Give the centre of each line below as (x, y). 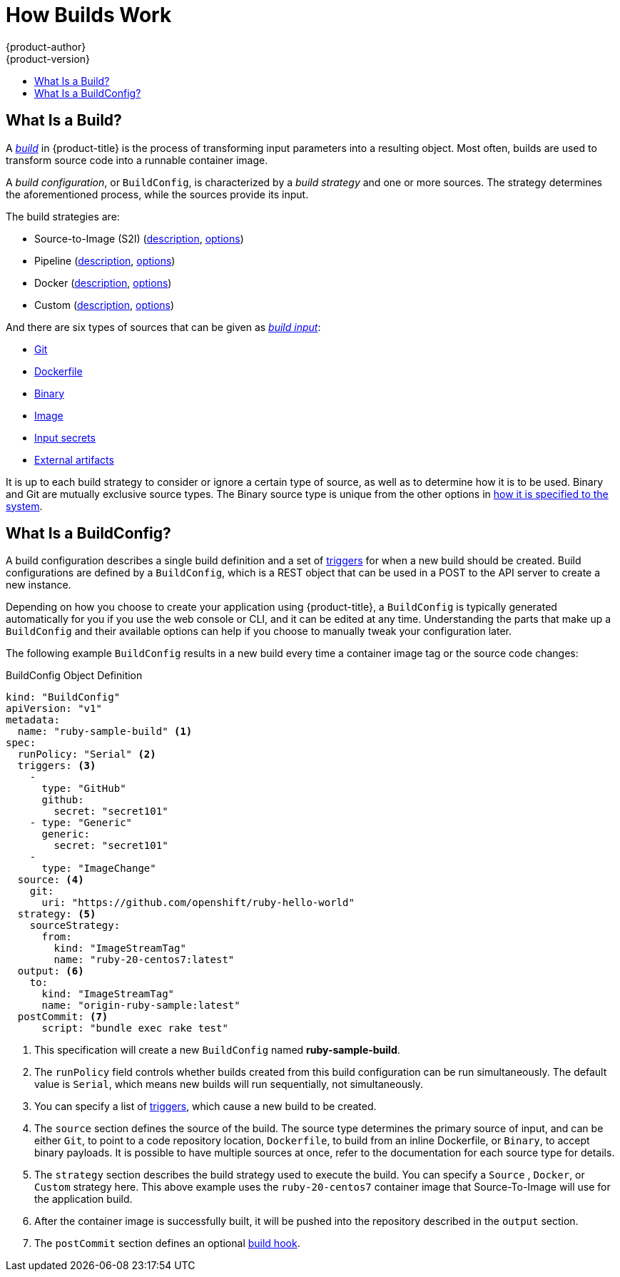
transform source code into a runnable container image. (137, 160)
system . (24, 506)
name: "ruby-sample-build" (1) (105, 732)
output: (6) (51, 971)
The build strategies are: (63, 216)
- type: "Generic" (81, 823)
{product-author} (46, 46)
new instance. (39, 585)
